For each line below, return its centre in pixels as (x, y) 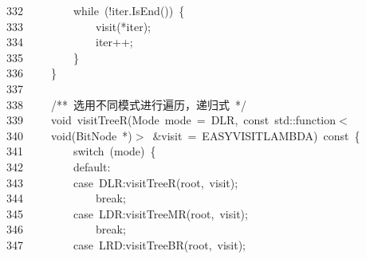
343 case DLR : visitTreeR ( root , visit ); (122, 182)
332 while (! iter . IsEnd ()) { (96, 10)
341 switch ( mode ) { (81, 151)
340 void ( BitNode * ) (69, 135)
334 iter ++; (70, 42)
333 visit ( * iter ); (79, 26)
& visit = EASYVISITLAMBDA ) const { (256, 135)
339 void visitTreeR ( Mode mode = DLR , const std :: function (171, 120)
